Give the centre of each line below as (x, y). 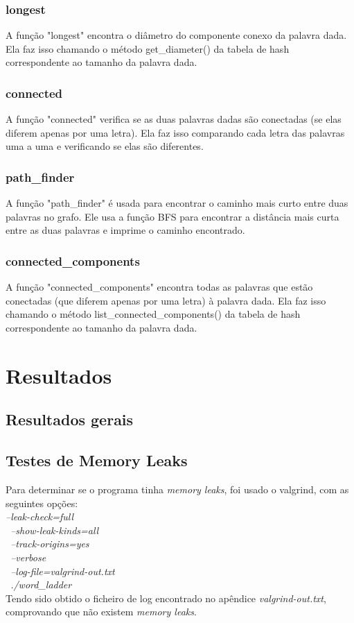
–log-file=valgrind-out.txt (63, 571)
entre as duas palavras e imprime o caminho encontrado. (125, 230)
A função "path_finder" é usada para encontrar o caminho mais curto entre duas (177, 203)
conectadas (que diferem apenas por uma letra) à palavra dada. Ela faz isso (166, 300)
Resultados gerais (70, 419)
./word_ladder (41, 584)
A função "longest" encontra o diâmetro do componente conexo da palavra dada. (176, 35)
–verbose (28, 557)
